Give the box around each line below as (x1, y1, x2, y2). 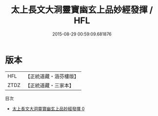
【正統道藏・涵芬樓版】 (25, 73, 79, 80)
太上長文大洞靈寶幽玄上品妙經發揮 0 (12, 105, 85, 112)
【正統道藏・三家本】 (25, 82, 75, 89)
